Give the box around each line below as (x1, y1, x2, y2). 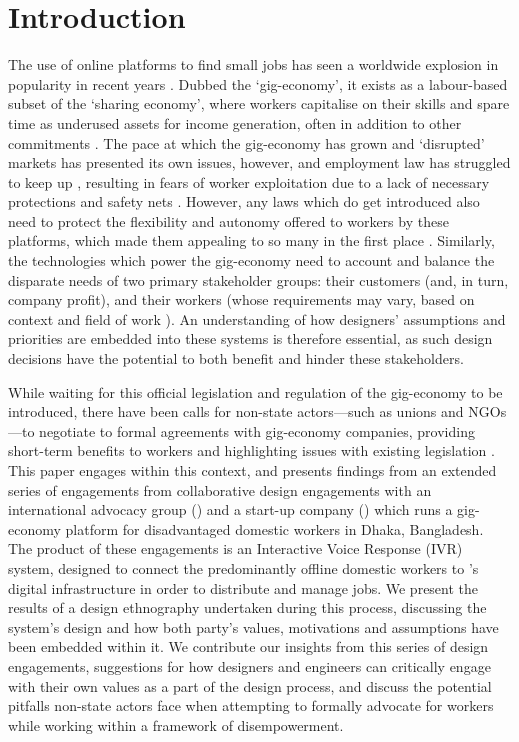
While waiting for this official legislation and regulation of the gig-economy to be (8, 381, 503, 402)
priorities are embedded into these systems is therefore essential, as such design (8, 328, 493, 349)
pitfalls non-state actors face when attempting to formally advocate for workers (8, 695, 494, 716)
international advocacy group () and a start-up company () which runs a (8, 499, 453, 520)
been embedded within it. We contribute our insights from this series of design (8, 636, 489, 657)
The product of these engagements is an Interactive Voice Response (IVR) (8, 538, 463, 559)
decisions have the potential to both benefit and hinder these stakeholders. (8, 348, 464, 369)
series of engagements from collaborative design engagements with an (8, 479, 432, 500)
